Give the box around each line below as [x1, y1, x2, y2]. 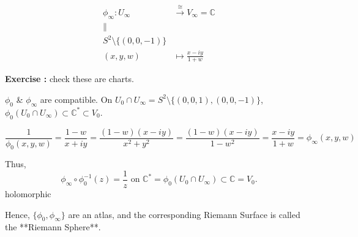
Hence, [5, 208, 30, 220]
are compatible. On [40, 92, 113, 105]
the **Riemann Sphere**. [5, 220, 101, 233]
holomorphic [5, 187, 51, 200]
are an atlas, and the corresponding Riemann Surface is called [68, 208, 300, 220]
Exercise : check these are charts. [5, 72, 134, 85]
